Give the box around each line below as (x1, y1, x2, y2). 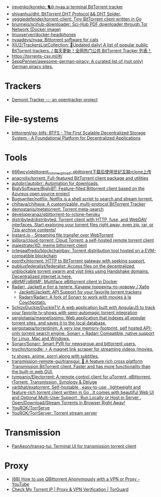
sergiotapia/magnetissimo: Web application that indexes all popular (11, 314, 146, 320)
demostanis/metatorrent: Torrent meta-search (11, 206, 104, 212)
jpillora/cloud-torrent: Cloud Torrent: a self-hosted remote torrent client (11, 237, 154, 243)
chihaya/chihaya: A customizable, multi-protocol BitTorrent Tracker (11, 201, 146, 207)
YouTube (11, 481, 30, 487)
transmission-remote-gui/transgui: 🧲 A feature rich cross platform (11, 358, 143, 364)
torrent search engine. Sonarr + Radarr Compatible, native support (21, 330, 155, 336)
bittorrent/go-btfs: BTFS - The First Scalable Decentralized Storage (11, 129, 146, 135)
